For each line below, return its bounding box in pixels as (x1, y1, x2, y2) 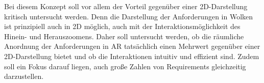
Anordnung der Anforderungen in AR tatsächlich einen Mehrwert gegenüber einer (4, 41, 260, 51)
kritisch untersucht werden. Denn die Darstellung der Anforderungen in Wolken (4, 11, 253, 21)
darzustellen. (4, 71, 44, 81)
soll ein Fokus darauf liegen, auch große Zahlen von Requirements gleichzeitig (4, 61, 246, 71)
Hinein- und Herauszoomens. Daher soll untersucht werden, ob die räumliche (4, 31, 244, 41)
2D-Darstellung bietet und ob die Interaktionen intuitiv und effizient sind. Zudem (4, 50, 259, 61)
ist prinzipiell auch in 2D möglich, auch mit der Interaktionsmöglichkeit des (4, 21, 241, 32)
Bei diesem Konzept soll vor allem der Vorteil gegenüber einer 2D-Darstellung (4, 1, 248, 11)
